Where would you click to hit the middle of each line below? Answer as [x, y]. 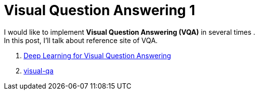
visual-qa [39, 70]
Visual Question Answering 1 [100, 10]
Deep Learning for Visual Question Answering [97, 55]
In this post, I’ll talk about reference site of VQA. [81, 40]
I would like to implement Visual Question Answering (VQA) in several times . [130, 32]
